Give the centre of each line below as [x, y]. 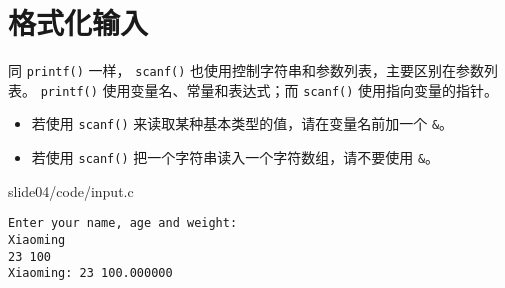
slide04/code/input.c [71, 190]
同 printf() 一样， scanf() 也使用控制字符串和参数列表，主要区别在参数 [246, 70]
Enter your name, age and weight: [123, 223]
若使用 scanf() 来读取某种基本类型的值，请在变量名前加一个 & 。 [242, 123]
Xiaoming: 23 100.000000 [90, 273]
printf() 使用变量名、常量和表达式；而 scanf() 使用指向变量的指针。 [269, 89]
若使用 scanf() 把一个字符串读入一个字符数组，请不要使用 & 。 [235, 157]
